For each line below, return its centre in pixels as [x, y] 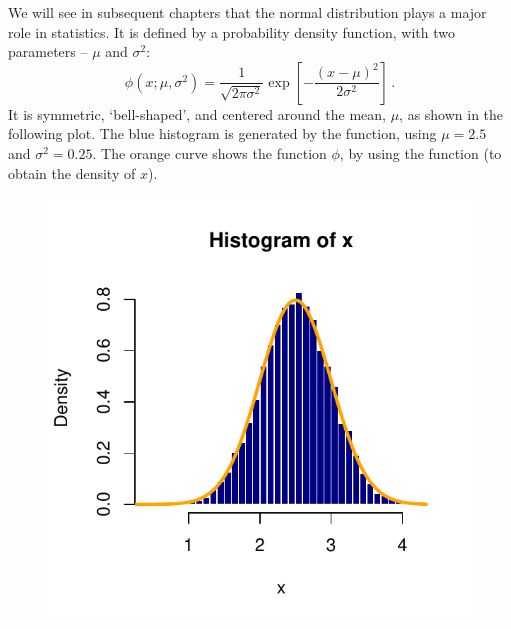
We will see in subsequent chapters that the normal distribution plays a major [247, 12]
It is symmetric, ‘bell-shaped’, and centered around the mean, [197, 113]
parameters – [48, 51]
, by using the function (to [420, 152]
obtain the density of [72, 172]
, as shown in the [451, 113]
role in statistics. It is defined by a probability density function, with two [231, 31]
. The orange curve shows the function [209, 152]
